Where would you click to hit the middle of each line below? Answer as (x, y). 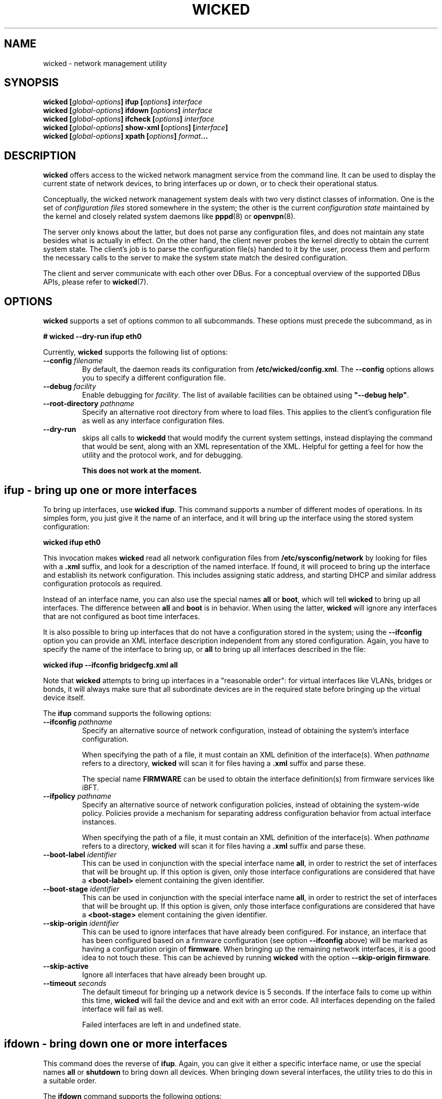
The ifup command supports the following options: (127, 713)
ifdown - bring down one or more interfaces (116, 1044)
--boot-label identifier (80, 854)
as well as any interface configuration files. (153, 421)
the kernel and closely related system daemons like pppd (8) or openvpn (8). (169, 216)
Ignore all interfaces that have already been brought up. (175, 974)
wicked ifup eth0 (72, 542)
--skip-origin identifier (81, 923)
